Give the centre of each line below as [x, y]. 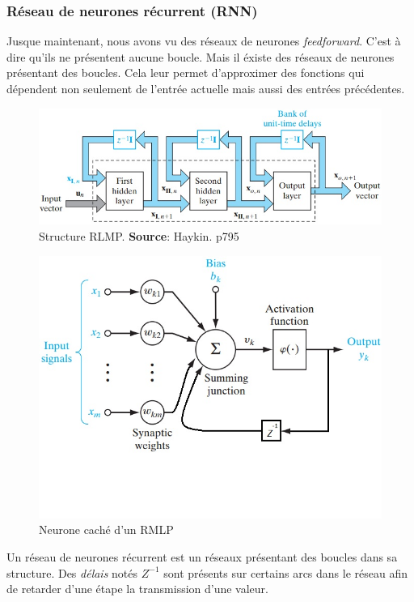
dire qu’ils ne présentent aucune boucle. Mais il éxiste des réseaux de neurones [201, 56]
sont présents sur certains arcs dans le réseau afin [285, 572]
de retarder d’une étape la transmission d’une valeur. [138, 589]
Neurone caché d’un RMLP [106, 529]
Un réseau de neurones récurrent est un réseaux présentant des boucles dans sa [202, 556]
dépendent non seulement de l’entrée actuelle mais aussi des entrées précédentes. [206, 88]
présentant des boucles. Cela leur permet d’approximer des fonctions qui [186, 73]
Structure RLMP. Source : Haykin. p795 [139, 236]
